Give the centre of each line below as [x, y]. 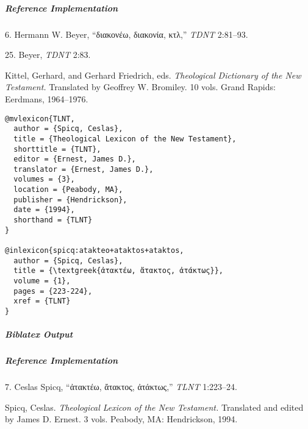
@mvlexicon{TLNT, [40, 119]
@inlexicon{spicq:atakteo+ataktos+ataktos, [95, 251]
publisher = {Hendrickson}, [70, 200]
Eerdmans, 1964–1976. [47, 98]
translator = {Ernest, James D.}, [84, 169]
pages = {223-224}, [53, 291]
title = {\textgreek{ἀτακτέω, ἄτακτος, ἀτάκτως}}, [118, 271]
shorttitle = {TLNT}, [57, 149]
